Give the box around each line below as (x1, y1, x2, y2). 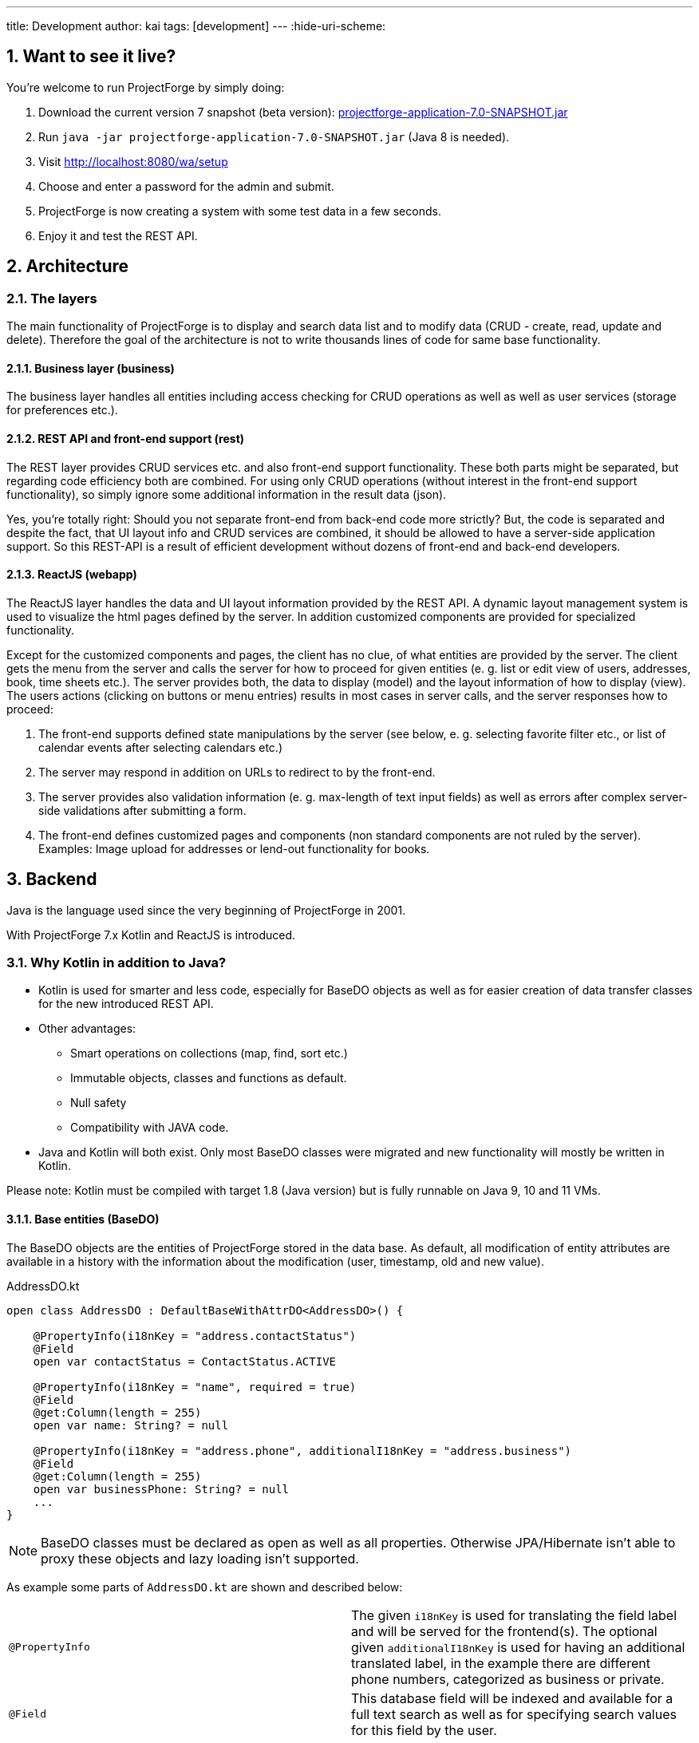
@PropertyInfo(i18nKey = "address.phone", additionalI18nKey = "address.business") (33, 1444, 572, 1457)
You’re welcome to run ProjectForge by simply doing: (6, 80, 285, 94)
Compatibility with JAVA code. (70, 1120, 229, 1135)
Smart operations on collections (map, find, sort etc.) (70, 1046, 348, 1061)
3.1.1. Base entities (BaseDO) (6, 1211, 160, 1226)
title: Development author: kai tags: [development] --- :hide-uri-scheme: (6, 19, 386, 33)
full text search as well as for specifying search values (351, 1705, 677, 1722)
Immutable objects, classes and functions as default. (70, 1071, 347, 1085)
